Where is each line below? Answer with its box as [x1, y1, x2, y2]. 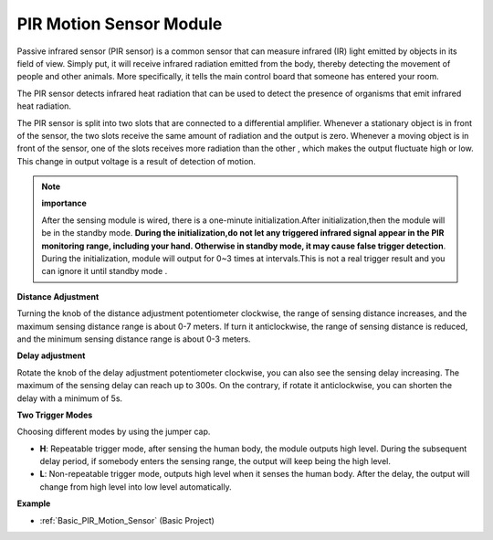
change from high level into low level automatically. [39, 481, 232, 492]
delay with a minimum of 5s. [16, 393, 123, 404]
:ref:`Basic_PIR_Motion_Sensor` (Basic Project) [39, 514, 215, 525]
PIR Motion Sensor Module [16, 14, 223, 34]
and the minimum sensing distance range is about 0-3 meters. [16, 334, 251, 344]
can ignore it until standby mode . [41, 266, 168, 277]
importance [41, 197, 87, 209]
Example [16, 498, 51, 509]
